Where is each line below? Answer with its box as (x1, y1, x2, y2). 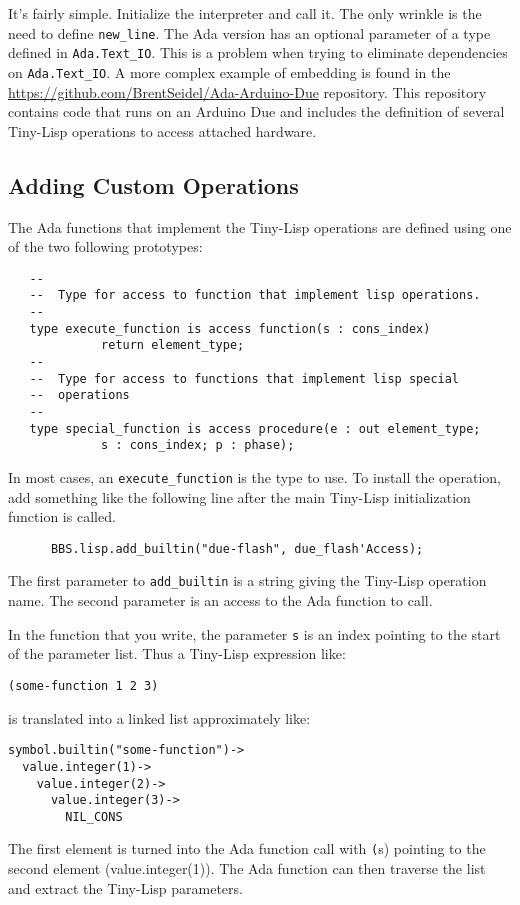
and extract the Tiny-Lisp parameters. (8, 877, 243, 898)
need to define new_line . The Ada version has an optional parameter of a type (8, 22, 491, 43)
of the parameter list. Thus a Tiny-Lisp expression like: (8, 643, 346, 664)
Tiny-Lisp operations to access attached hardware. (8, 120, 317, 141)
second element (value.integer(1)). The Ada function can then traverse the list (8, 858, 486, 879)
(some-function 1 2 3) (8, 678, 159, 693)
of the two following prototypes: (8, 236, 203, 257)
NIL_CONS (65, 809, 123, 824)
